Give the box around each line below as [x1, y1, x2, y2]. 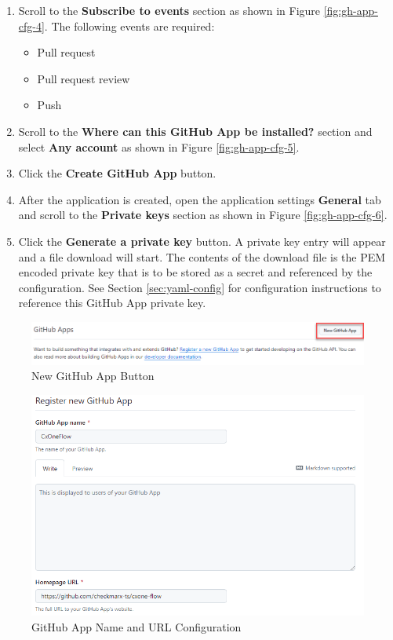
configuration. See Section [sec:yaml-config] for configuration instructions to [18, 279, 381, 295]
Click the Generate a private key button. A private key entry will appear [18, 232, 386, 249]
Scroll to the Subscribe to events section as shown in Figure [18, 2, 321, 18]
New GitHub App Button [31, 368, 155, 384]
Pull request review [37, 70, 130, 86]
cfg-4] [18, 17, 45, 34]
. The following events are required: [44, 17, 215, 34]
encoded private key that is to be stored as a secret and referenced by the [18, 264, 373, 280]
